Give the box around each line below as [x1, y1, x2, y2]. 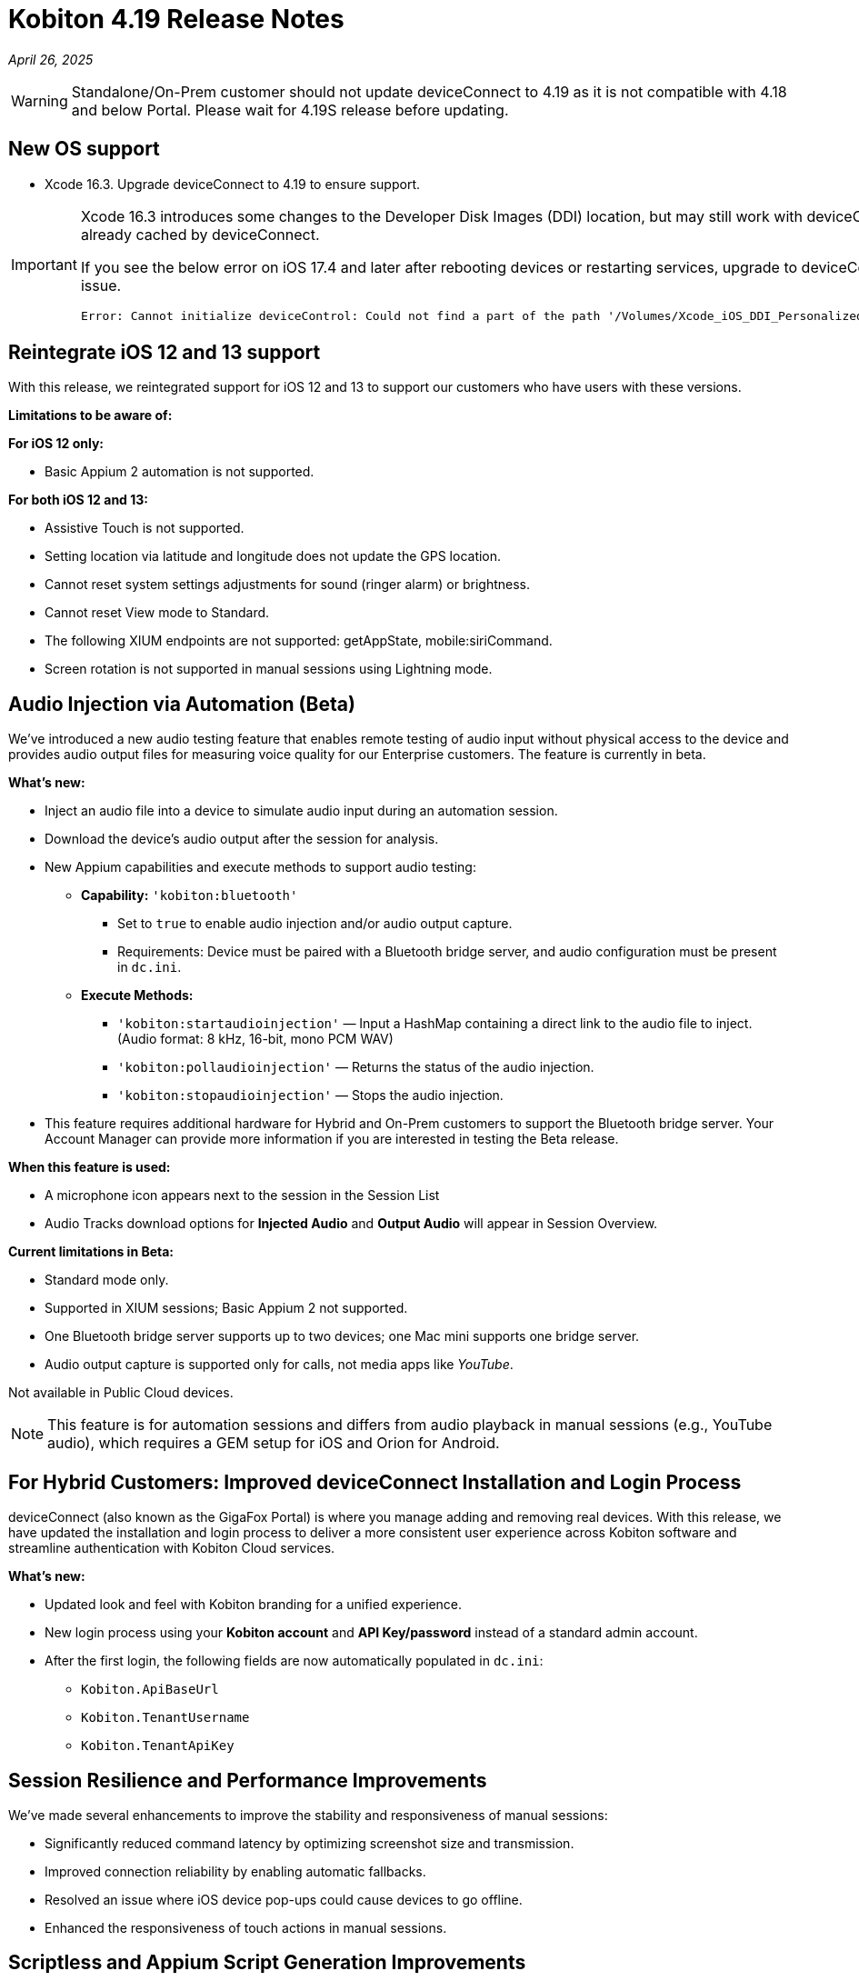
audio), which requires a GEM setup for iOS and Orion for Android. [47, 1434, 500, 1453]
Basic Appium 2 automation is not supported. [45, 464, 315, 480]
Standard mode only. [45, 1272, 169, 1288]
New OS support [8, 137, 160, 161]
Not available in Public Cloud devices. [8, 1385, 234, 1401]
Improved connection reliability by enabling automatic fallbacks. [45, 1863, 426, 1879]
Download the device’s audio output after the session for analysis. [45, 831, 439, 847]
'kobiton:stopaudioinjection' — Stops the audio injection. [117, 1087, 504, 1104]
